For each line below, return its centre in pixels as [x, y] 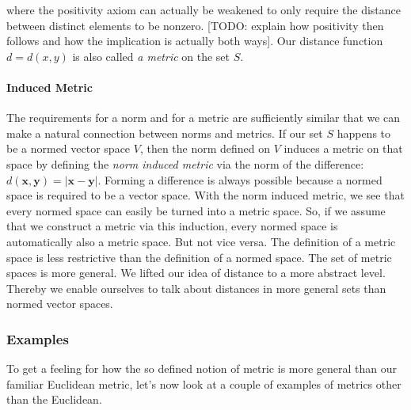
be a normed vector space [68, 148]
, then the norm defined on [205, 148]
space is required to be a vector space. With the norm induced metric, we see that [205, 195]
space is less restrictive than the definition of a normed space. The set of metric [199, 257]
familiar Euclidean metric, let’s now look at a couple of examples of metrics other [204, 383]
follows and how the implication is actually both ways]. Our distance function [195, 41]
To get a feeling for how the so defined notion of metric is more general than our [202, 368]
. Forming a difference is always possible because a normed [240, 179]
